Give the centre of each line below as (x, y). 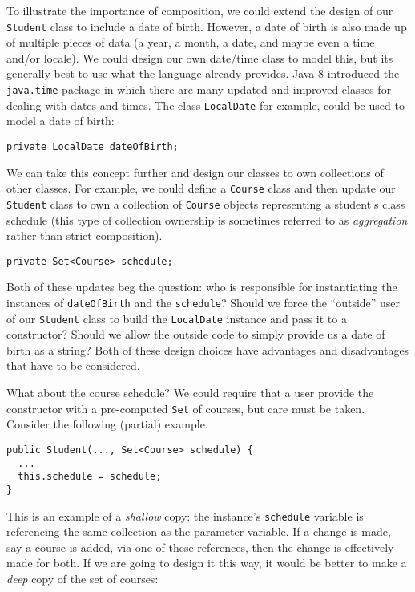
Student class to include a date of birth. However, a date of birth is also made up (207, 26)
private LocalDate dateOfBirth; (93, 146)
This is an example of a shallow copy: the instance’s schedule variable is (185, 515)
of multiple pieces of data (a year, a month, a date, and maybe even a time (191, 42)
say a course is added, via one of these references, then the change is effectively (200, 547)
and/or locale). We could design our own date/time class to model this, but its (200, 57)
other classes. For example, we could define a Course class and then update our (201, 188)
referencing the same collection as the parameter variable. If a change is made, (199, 531)
